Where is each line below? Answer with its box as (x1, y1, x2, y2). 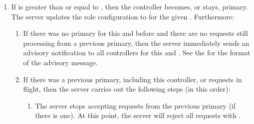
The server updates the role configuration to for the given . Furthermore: (11, 11, 235, 21)
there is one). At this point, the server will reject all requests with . (35, 110, 241, 121)
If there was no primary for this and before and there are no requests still (23, 28, 248, 38)
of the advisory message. (23, 57, 98, 67)
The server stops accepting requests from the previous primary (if (35, 100, 236, 111)
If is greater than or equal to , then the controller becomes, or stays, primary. (11, 1, 248, 11)
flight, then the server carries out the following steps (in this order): (23, 84, 231, 94)
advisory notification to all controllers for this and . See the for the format (23, 47, 251, 58)
